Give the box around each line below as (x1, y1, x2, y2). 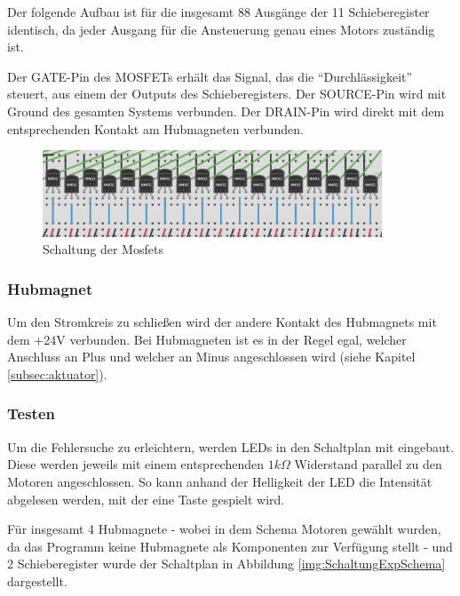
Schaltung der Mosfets (43, 240, 163, 258)
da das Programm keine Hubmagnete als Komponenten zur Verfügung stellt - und (7, 536, 453, 555)
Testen (7, 402, 55, 425)
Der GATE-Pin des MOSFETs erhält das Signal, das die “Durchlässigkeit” (7, 67, 413, 85)
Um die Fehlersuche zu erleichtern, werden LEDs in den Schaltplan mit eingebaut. (7, 437, 455, 456)
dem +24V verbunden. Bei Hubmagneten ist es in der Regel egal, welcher (7, 330, 407, 348)
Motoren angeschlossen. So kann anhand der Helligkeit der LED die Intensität (7, 472, 432, 490)
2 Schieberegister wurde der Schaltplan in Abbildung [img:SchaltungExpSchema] (7, 554, 446, 573)
